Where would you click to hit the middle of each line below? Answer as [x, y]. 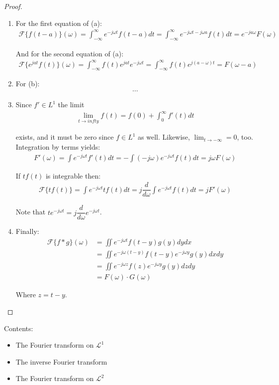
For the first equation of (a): [59, 23]
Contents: [19, 328]
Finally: [27, 231]
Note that [31, 212]
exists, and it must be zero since [65, 137]
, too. [245, 137]
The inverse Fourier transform [61, 361]
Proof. [13, 6]
